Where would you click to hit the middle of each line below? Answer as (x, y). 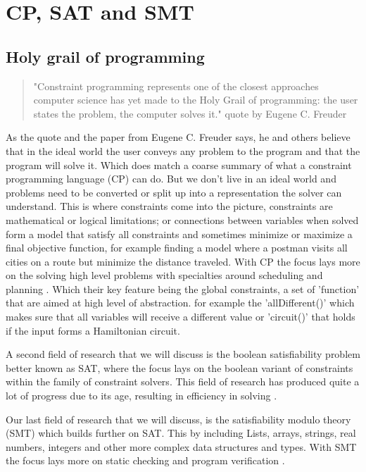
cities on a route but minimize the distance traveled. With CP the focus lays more (183, 261)
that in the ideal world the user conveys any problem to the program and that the (183, 150)
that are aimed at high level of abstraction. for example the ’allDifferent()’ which (180, 303)
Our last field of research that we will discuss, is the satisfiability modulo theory (178, 419)
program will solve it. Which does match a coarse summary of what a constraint (179, 164)
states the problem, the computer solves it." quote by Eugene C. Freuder (190, 113)
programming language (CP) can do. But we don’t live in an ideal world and (171, 179)
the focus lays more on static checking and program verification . (145, 460)
